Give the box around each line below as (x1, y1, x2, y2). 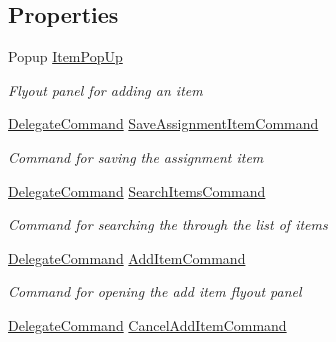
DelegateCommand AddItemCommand (8, 247, 246, 268)
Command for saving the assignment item (8, 146, 264, 167)
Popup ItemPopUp (8, 46, 123, 67)
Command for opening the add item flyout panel (8, 281, 302, 302)
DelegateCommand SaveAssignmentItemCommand (8, 113, 319, 134)
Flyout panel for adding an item (8, 79, 203, 100)
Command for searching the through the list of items (8, 214, 328, 235)
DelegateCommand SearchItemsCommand (8, 180, 266, 201)
